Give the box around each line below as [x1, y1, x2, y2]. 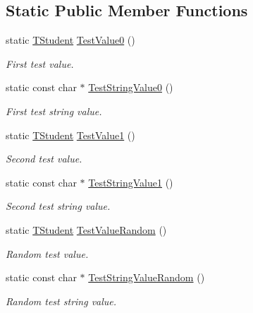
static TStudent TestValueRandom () [6, 222, 167, 237]
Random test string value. [6, 293, 117, 308]
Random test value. [6, 246, 89, 261]
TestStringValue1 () [88, 175, 173, 189]
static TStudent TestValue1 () [6, 127, 135, 142]
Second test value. [6, 151, 82, 166]
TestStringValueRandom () [88, 270, 205, 285]
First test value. [6, 56, 74, 71]
